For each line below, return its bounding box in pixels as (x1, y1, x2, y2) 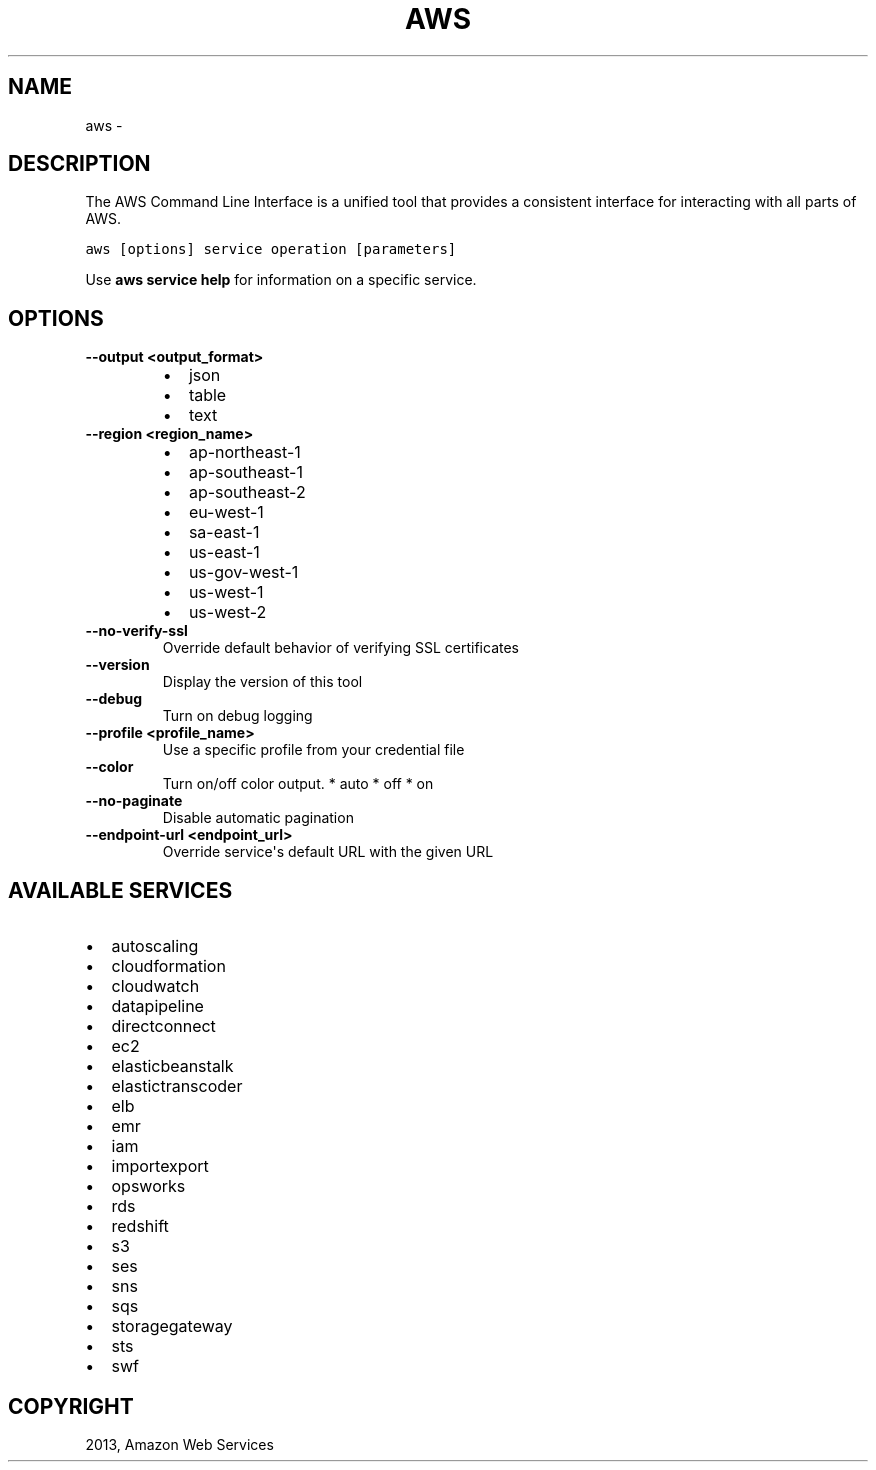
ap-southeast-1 (188, 462, 303, 483)
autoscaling (111, 936, 199, 957)
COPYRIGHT (8, 1393, 134, 1419)
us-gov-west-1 (188, 562, 299, 583)
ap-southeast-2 (188, 482, 306, 503)
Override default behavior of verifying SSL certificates (162, 639, 520, 657)
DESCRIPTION (8, 151, 151, 177)
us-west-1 (188, 582, 264, 603)
